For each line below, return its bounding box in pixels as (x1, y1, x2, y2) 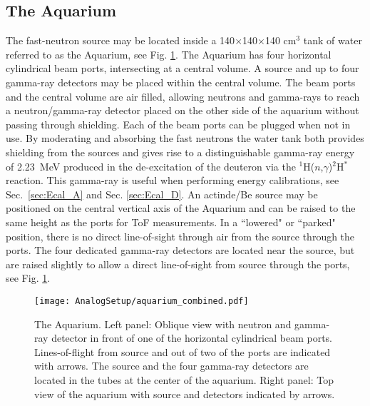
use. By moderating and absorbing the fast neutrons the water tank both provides (6, 131, 364, 146)
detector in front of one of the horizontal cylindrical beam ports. (51, 330, 333, 345)
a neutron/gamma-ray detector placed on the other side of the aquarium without (6, 103, 359, 118)
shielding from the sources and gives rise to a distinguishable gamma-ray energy (6, 144, 355, 159)
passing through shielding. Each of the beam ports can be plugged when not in (6, 116, 351, 131)
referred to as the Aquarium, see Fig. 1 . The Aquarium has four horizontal (6, 46, 332, 61)
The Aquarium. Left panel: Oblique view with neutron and (34, 316, 292, 331)
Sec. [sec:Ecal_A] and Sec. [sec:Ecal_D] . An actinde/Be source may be (6, 186, 318, 201)
